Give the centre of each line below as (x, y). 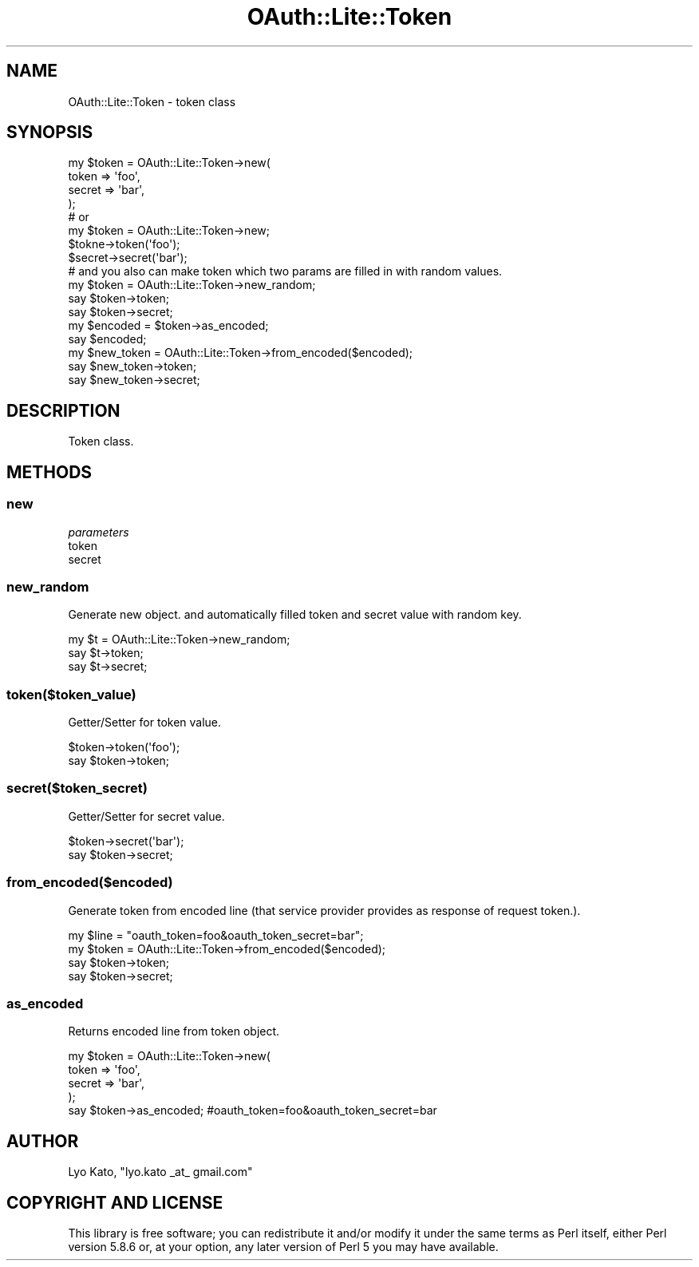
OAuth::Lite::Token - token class (152, 101)
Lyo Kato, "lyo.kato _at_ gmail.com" (160, 1172)
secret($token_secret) (77, 788)
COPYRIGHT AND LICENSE (115, 1202)
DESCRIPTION (63, 410)
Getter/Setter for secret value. (146, 816)
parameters (99, 532)
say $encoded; (107, 339)
